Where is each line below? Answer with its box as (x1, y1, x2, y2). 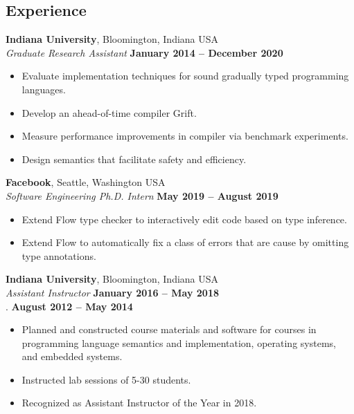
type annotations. (21, 248, 96, 263)
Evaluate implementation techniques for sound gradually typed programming (21, 68, 349, 83)
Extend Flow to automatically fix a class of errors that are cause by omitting (21, 235, 349, 250)
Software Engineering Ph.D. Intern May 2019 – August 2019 (6, 188, 278, 203)
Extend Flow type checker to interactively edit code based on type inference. (21, 211, 347, 226)
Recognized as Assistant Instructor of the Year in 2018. (21, 395, 257, 410)
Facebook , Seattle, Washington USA (6, 175, 166, 189)
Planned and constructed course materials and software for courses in (21, 322, 317, 337)
